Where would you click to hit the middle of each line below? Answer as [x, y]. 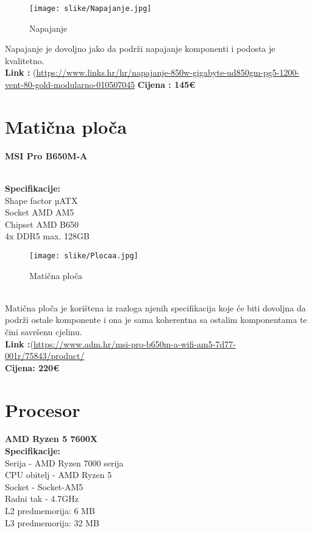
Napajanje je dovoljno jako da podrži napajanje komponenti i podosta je [140, 49]
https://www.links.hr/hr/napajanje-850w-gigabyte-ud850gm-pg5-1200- [168, 72]
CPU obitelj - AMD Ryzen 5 [58, 475]
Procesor [43, 409]
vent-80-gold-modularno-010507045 [70, 85]
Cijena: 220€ [32, 367]
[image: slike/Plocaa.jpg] [84, 256]
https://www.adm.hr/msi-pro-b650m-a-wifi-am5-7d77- [134, 343]
